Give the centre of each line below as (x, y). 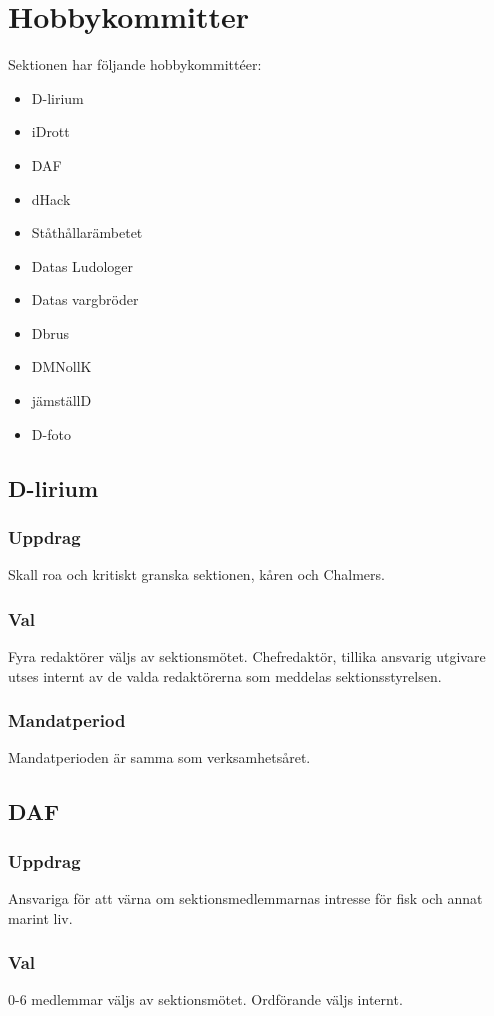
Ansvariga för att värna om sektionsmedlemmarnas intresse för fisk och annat (245, 898)
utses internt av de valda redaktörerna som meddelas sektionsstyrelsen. (225, 675)
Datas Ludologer (82, 265)
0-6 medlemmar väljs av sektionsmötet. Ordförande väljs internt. (205, 999)
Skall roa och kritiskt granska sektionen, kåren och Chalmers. (196, 574)
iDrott (50, 131)
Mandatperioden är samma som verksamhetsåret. (159, 757)
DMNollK (61, 366)
